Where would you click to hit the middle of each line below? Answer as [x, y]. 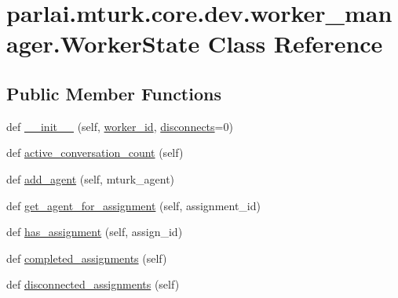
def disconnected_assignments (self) [93, 284]
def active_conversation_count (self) [95, 153]
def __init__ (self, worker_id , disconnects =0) [120, 126]
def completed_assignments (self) [87, 258]
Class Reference [295, 44]
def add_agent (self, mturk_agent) [91, 178]
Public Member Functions [114, 93]
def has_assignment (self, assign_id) [95, 232]
